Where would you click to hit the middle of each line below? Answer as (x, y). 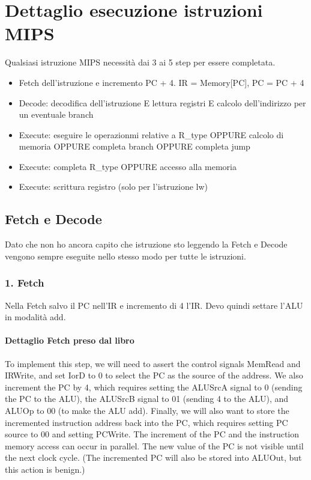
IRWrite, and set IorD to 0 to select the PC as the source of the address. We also (154, 375)
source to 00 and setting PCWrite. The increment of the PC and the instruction (152, 434)
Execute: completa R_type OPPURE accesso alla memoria (128, 166)
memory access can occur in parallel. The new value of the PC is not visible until (154, 445)
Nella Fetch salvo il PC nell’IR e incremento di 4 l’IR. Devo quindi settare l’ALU (154, 305)
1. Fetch (25, 283)
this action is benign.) (45, 469)
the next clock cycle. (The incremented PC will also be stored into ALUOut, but (153, 457)
